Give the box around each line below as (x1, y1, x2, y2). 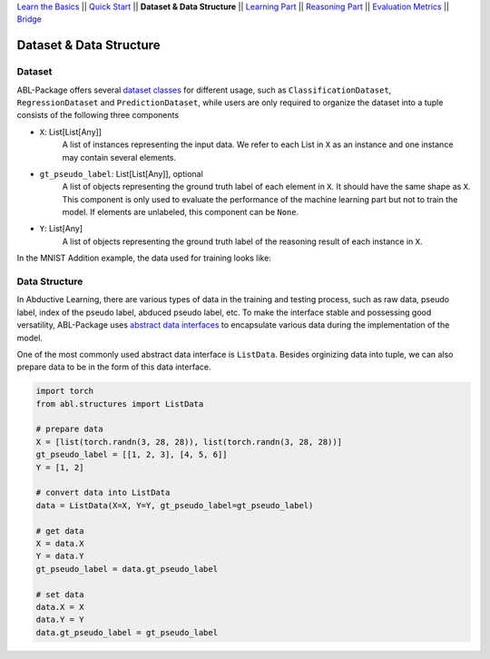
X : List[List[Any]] (39, 126, 102, 137)
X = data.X (35, 538, 84, 548)
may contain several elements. (62, 152, 177, 162)
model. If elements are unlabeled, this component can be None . (62, 207, 299, 218)
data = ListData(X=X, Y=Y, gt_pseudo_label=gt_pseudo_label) (35, 500, 314, 510)
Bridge (16, 14, 43, 25)
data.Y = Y (35, 615, 84, 625)
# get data (35, 526, 84, 536)
